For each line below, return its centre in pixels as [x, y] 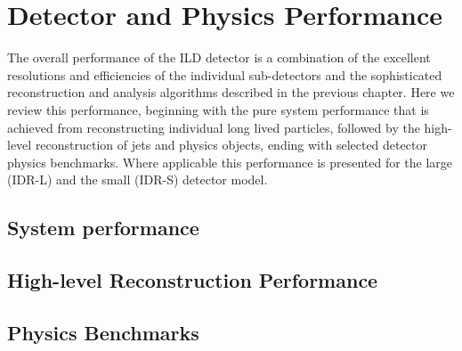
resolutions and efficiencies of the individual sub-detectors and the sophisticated [225, 74]
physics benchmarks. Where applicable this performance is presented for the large [230, 162]
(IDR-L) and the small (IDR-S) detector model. [138, 180]
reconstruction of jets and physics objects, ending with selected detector [231, 145]
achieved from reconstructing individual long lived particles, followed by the [214, 127]
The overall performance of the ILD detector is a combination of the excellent [219, 57]
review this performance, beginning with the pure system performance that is [218, 109]
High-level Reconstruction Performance [193, 280]
